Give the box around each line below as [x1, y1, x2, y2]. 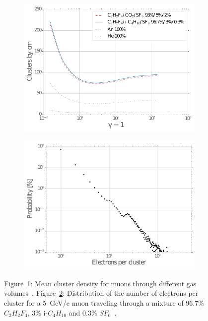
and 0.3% [69, 307, 97, 318]
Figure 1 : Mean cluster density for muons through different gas [4, 278, 197, 288]
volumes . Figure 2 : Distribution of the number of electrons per [4, 288, 199, 298]
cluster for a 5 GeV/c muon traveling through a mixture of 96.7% [4, 298, 204, 308]
